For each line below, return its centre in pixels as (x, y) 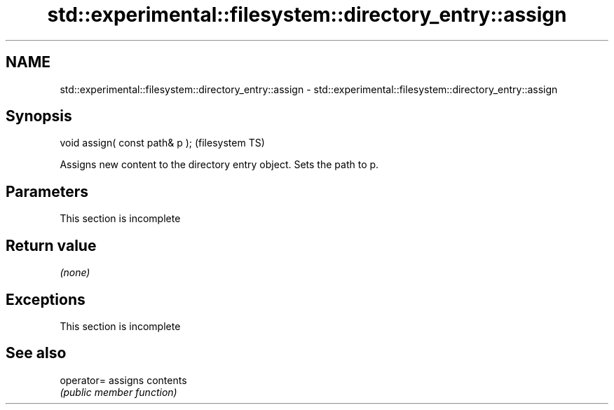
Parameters (47, 191)
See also (36, 353)
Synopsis (39, 116)
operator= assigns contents (123, 380)
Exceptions (46, 299)
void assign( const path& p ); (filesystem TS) (162, 143)
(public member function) (118, 392)
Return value (51, 245)
